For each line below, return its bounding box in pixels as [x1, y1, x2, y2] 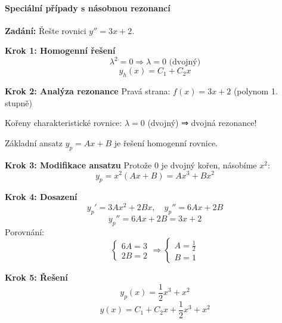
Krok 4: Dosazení [5, 190, 78, 203]
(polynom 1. [233, 85, 278, 97]
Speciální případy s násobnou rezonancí [5, 1, 171, 14]
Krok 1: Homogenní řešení [5, 44, 116, 57]
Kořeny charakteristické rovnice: [5, 116, 122, 129]
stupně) [5, 96, 32, 109]
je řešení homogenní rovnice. [114, 137, 218, 149]
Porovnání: [5, 225, 44, 238]
